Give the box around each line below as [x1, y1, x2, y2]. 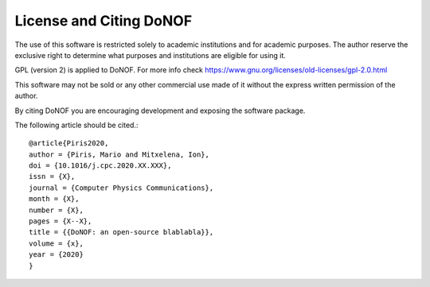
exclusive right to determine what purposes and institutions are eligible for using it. [14, 50, 287, 60]
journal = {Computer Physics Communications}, [29, 183, 214, 192]
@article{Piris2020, [29, 139, 109, 148]
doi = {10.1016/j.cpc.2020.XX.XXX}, [29, 161, 172, 170]
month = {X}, [29, 195, 80, 204]
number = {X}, [29, 205, 84, 215]
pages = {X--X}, [29, 217, 92, 226]
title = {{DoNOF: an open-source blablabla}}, [29, 227, 214, 237]
